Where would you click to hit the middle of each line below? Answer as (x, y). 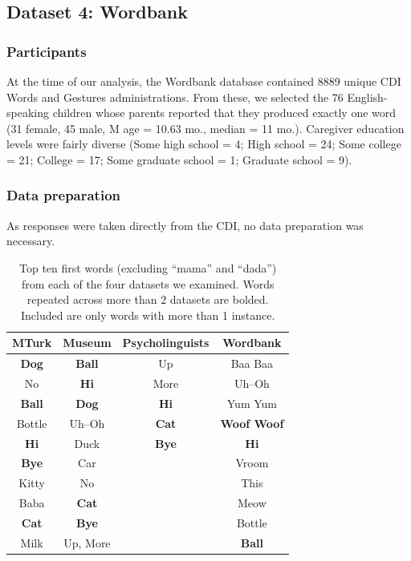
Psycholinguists (166, 343)
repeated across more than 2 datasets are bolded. (148, 299)
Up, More (87, 542)
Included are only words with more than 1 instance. (148, 315)
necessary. (31, 241)
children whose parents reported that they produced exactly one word (224, 113)
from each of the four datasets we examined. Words (148, 283)
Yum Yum (252, 403)
